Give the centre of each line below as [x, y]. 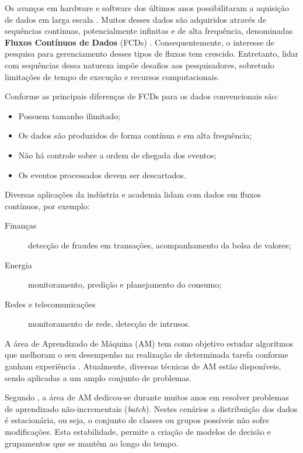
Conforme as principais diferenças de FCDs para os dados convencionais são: [142, 96]
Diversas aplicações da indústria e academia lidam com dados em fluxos [133, 194]
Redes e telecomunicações [50, 304]
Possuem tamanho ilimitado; [69, 115]
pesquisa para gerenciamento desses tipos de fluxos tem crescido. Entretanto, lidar [152, 53]
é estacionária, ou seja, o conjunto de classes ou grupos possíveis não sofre [137, 420]
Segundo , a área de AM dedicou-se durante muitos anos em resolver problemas [147, 397]
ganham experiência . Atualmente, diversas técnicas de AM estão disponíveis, [143, 366]
